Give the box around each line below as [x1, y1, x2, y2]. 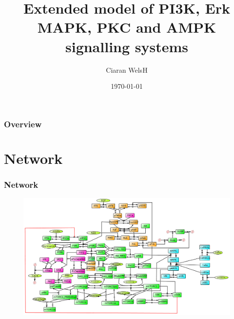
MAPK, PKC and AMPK [37, 17, 216, 37]
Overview [4, 118, 42, 130]
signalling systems [65, 36, 189, 56]
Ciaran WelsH [106, 64, 148, 75]
